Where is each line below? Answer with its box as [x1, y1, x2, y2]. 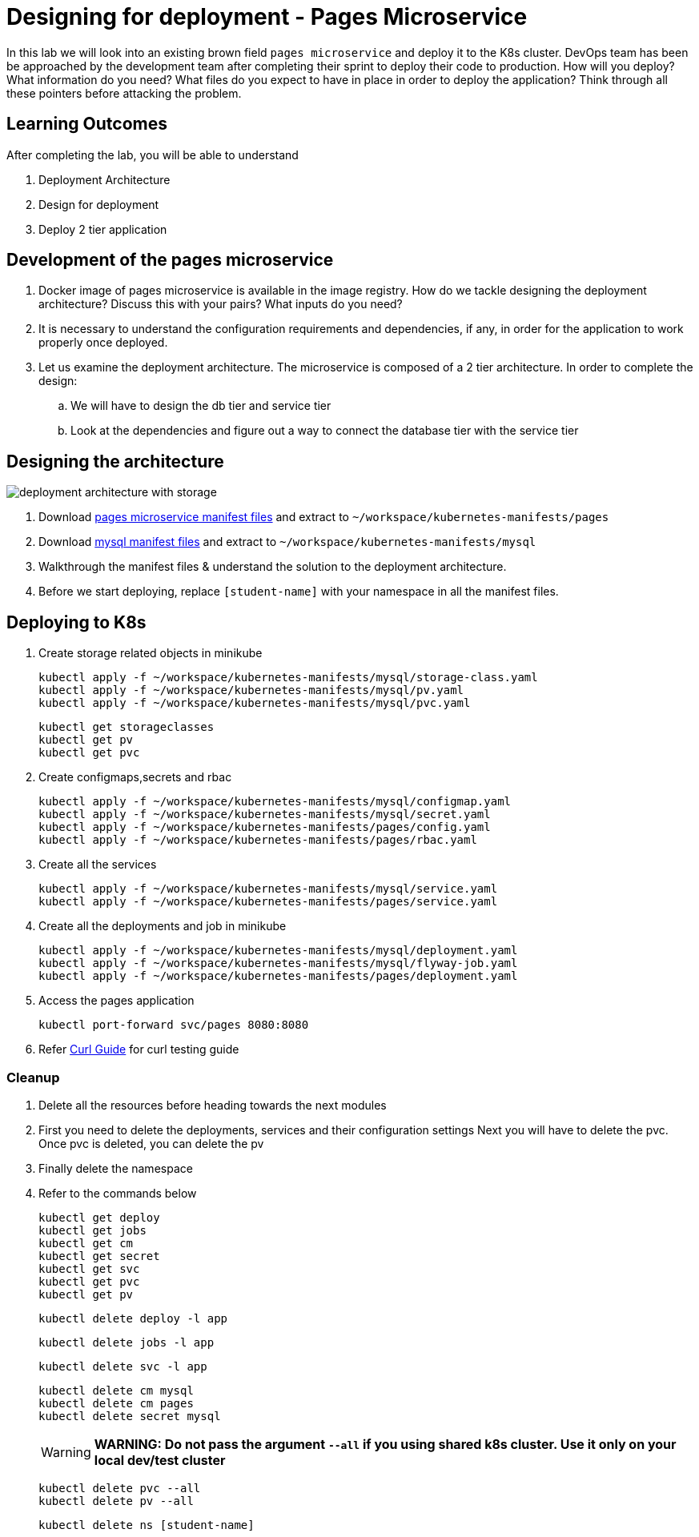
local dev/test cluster [94, 1451, 226, 1468]
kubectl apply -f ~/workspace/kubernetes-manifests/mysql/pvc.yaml [38, 696, 471, 710]
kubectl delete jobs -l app [38, 1335, 215, 1349]
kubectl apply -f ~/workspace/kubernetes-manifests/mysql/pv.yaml [38, 684, 464, 697]
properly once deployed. [38, 335, 168, 350]
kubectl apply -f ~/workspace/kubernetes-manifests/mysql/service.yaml [38, 882, 498, 896]
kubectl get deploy [38, 1210, 160, 1224]
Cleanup [6, 1069, 60, 1086]
